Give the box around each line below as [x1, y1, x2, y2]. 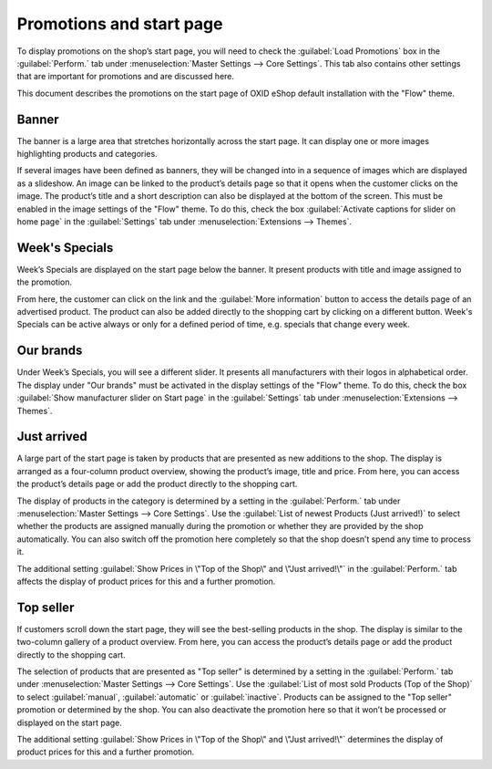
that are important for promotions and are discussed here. [16, 71, 235, 82]
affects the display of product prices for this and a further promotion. [16, 576, 276, 587]
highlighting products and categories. [16, 149, 159, 160]
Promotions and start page [16, 14, 223, 34]
